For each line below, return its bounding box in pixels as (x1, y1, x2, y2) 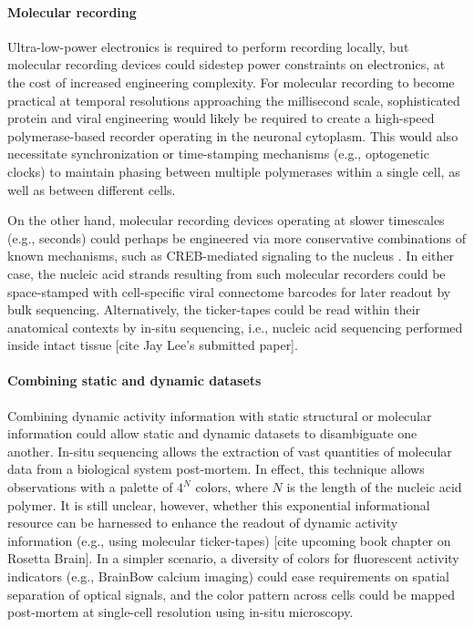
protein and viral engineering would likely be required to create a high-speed (7, 108, 435, 128)
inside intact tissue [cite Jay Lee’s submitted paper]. (7, 335, 298, 355)
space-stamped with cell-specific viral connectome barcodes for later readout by (7, 282, 451, 301)
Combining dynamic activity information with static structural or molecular (7, 406, 432, 425)
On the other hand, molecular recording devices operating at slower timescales (7, 211, 445, 230)
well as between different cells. (7, 180, 176, 199)
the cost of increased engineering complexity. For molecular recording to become (7, 72, 455, 91)
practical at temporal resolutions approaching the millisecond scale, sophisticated (7, 90, 460, 109)
